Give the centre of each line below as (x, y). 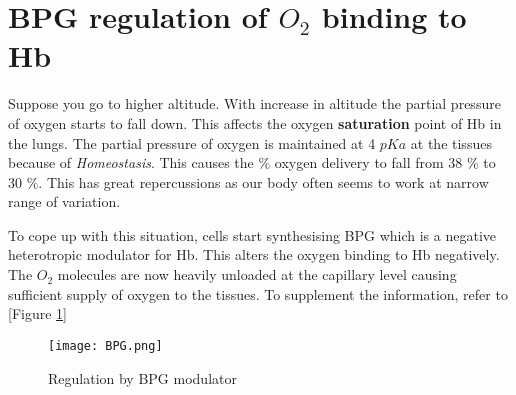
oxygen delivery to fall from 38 (368, 162)
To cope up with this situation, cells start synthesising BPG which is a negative (252, 234)
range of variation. (64, 201)
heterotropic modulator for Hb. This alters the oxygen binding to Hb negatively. (254, 254)
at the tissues (451, 142)
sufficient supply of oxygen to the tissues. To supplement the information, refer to (258, 293)
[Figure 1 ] (37, 313)
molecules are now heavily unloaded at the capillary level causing (257, 274)
